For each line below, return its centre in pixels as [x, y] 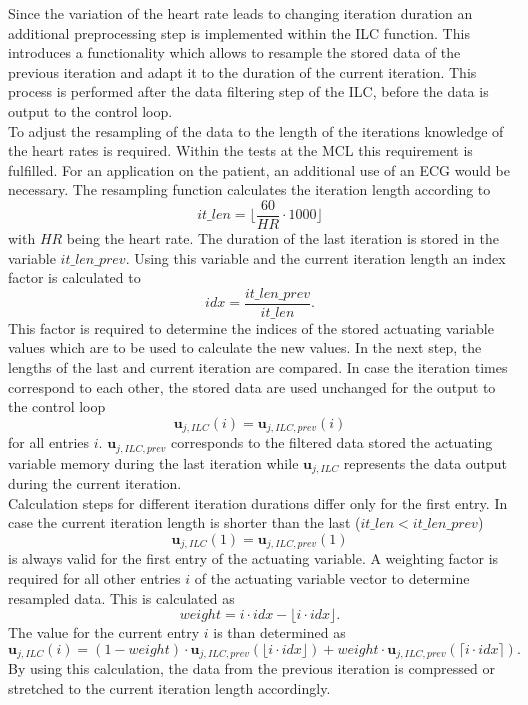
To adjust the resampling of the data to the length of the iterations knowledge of [256, 130]
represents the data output [425, 462]
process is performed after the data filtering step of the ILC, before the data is [248, 91]
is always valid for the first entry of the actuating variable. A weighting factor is [253, 558]
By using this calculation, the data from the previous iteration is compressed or [251, 668]
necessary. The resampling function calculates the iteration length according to [249, 189]
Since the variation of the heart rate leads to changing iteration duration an [240, 13]
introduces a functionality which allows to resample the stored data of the [234, 52]
